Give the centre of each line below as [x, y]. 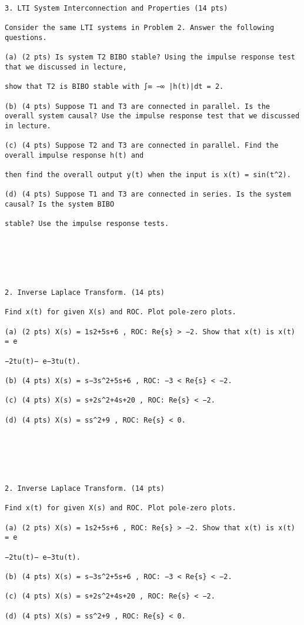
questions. [26, 37]
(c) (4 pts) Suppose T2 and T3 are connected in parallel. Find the [142, 146]
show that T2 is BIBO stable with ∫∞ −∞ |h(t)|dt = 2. [114, 87]
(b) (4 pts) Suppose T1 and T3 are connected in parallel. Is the [138, 106]
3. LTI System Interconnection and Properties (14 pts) [116, 8]
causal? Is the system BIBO [60, 205]
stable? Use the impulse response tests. [87, 224]
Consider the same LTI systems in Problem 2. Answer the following [140, 28]
